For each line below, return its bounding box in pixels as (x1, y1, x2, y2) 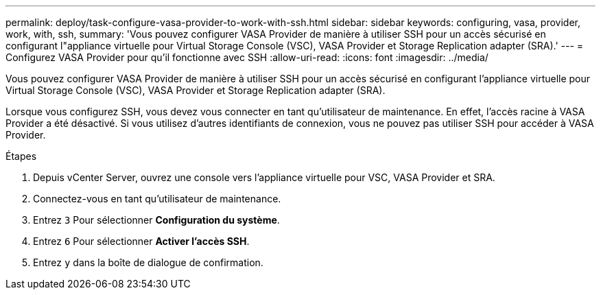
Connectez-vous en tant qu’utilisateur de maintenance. (33, 193, 281, 204)
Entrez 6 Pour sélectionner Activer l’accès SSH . (33, 235, 250, 247)
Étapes (5, 150, 37, 162)
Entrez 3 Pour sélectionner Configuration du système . (33, 214, 280, 226)
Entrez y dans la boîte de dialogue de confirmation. (33, 257, 263, 268)
